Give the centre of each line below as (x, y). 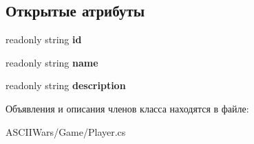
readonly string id (44, 39)
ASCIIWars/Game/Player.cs (66, 131)
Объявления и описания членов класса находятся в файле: (127, 108)
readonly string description (66, 85)
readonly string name (52, 62)
